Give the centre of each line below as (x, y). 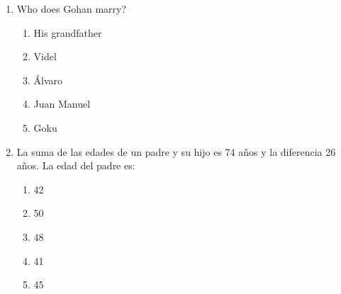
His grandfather (68, 32)
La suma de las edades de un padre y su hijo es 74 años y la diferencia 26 (176, 151)
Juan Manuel (62, 104)
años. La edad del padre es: (76, 165)
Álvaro (48, 80)
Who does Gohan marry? (72, 9)
